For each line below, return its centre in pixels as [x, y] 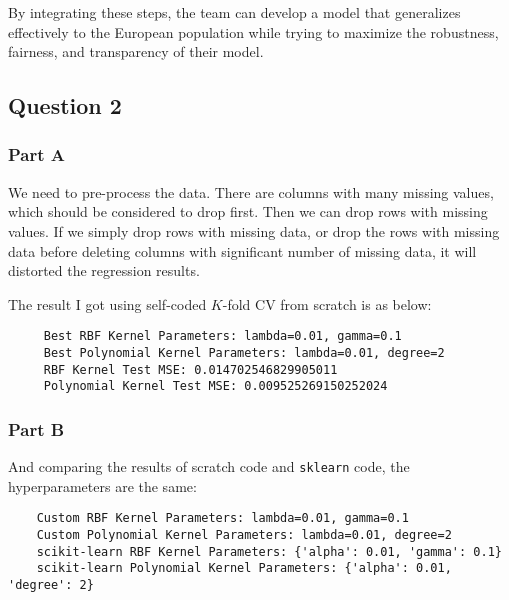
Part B [36, 428]
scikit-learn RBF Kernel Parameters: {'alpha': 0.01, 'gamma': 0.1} [269, 551]
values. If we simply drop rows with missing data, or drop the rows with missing [254, 230]
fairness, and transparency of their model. [136, 51]
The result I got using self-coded [107, 303]
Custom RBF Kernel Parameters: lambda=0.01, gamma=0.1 [222, 518]
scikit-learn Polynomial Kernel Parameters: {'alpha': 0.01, [244, 568]
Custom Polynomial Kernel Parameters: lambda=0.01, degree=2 [244, 535]
